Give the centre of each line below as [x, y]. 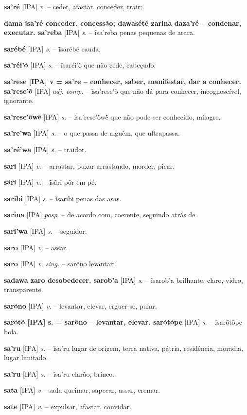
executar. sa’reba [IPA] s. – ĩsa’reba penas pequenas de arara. [99, 32]
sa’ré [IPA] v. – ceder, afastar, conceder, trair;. [74, 6]
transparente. [24, 289]
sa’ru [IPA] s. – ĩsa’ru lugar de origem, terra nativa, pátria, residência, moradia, [124, 348]
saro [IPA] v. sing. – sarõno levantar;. [60, 264]
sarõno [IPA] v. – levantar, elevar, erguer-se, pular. [80, 305]
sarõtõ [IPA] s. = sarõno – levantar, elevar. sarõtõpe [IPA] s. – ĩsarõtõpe [123, 322]
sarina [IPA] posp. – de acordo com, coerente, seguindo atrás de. [101, 215]
